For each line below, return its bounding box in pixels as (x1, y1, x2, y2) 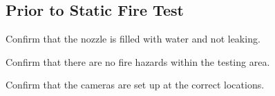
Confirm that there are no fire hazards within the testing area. (6, 54, 270, 69)
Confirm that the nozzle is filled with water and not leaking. (6, 32, 260, 46)
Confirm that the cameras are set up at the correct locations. (6, 77, 265, 92)
